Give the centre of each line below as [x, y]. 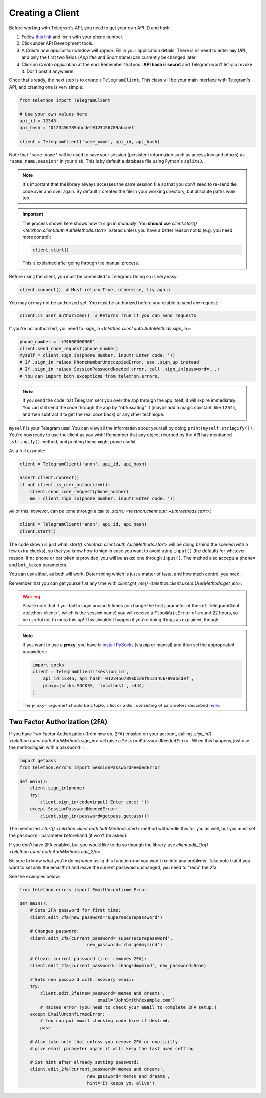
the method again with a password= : [47, 747]
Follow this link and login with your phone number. [72, 37]
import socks [48, 665]
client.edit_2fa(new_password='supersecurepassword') [96, 917]
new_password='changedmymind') [125, 945]
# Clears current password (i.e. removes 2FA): [88, 959]
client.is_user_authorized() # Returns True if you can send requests [108, 315]
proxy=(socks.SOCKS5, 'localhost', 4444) [94, 686]
